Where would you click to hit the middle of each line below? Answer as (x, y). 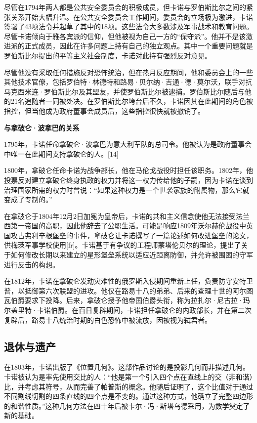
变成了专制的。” (28, 199)
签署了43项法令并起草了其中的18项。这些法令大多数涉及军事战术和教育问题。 (128, 26)
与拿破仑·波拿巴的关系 (42, 127)
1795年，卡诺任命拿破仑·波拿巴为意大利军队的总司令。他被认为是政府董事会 (128, 144)
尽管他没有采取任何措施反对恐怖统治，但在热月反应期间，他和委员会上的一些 (128, 72)
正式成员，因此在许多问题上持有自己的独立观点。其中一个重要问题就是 (139, 46)
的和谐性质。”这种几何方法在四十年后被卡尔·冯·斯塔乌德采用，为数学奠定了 (127, 405)
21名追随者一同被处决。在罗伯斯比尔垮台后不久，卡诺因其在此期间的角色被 (132, 101)
